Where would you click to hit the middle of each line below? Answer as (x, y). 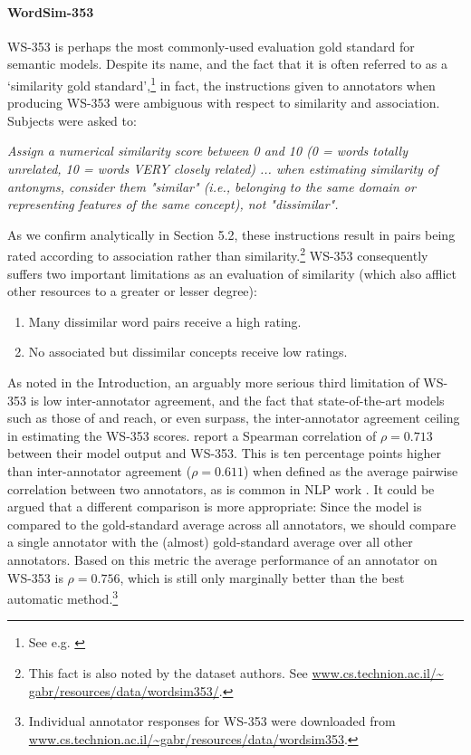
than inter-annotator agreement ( (100, 470)
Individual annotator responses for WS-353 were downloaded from (212, 721)
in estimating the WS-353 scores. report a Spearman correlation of (192, 435)
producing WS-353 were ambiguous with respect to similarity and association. (224, 103)
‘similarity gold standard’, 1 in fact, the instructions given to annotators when (221, 83)
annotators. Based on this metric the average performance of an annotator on (222, 559)
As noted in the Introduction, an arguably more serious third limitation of (213, 382)
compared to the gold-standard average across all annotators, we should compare (232, 524)
